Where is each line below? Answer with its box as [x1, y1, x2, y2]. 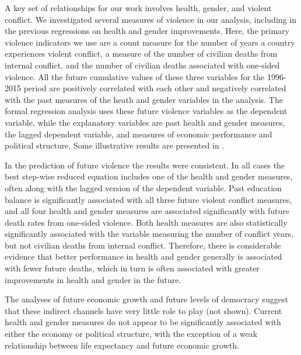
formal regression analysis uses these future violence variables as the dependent [5, 105, 288, 117]
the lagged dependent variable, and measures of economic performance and [5, 127, 272, 140]
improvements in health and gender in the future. [5, 273, 181, 285]
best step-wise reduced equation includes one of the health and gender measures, [5, 170, 293, 182]
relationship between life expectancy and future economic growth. [5, 339, 239, 351]
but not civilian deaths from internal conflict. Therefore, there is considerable [5, 239, 281, 251]
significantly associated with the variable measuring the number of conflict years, [5, 228, 294, 240]
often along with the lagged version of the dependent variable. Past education [5, 181, 282, 194]
